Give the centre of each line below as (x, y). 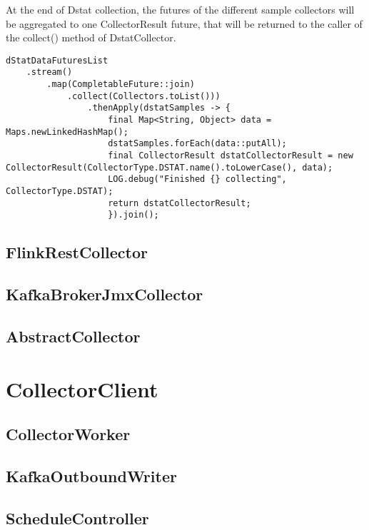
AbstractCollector (73, 336)
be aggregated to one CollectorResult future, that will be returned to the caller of (184, 23)
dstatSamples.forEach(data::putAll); (197, 144)
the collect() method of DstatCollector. (91, 37)
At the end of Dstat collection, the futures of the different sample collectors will (180, 9)
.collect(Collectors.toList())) (143, 96)
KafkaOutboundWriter (91, 475)
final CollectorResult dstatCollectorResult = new (231, 156)
